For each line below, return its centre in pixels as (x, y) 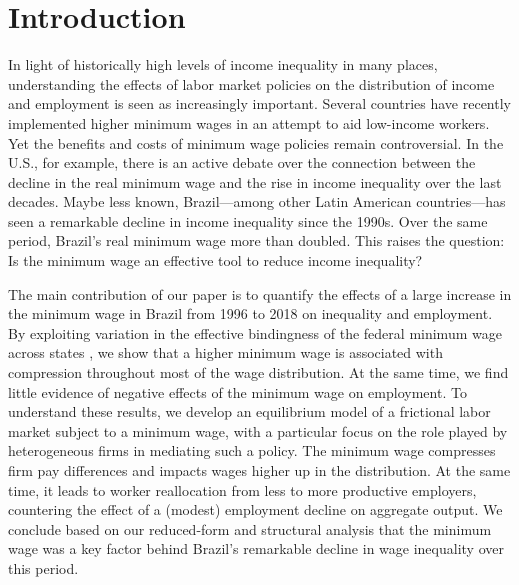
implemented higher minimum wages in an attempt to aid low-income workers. (249, 122)
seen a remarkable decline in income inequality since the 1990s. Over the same (248, 220)
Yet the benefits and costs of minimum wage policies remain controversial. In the (256, 142)
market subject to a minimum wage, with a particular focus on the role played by (258, 430)
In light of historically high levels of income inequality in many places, (223, 64)
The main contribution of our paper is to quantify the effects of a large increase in (260, 293)
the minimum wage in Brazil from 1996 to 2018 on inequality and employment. (250, 313)
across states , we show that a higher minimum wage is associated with (225, 352)
